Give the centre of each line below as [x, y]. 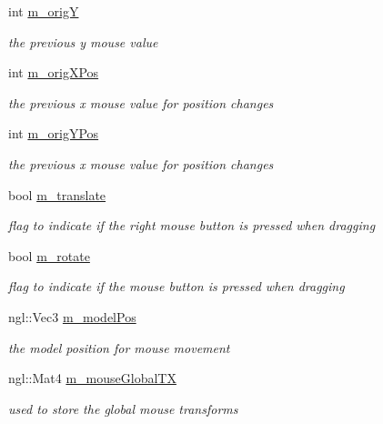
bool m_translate [57, 194]
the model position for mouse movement [119, 347]
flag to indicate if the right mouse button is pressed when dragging [192, 225]
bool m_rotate [49, 255]
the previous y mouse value [83, 41]
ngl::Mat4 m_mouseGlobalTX [92, 378]
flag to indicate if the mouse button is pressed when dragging [176, 286]
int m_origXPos [54, 72]
